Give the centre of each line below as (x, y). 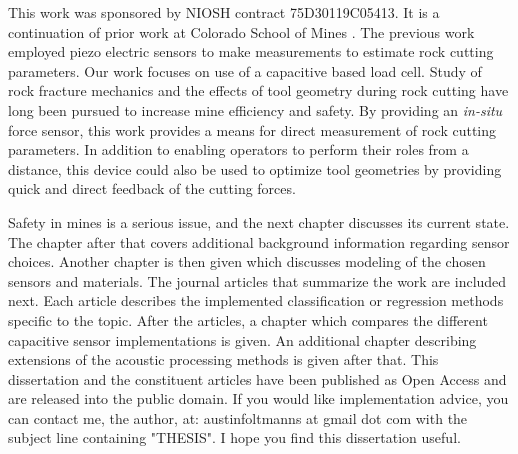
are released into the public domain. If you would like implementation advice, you (258, 398)
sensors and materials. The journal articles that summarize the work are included (257, 280)
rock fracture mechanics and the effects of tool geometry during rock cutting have (258, 90)
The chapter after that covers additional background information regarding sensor (259, 241)
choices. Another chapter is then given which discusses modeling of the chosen (247, 261)
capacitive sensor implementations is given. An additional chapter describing (242, 339)
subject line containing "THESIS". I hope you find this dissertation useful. (234, 437)
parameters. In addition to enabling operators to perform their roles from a (238, 149)
